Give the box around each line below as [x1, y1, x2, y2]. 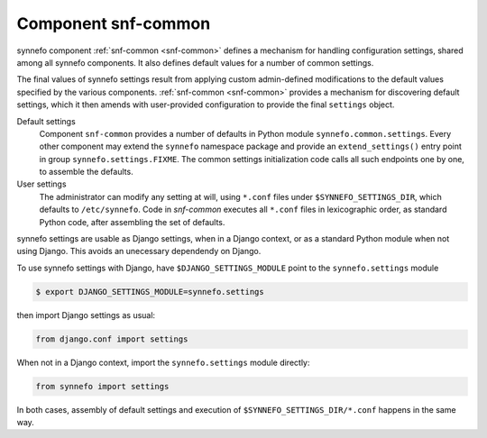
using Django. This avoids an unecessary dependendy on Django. [16, 246, 262, 257]
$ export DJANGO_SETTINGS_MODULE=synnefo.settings [35, 287, 265, 297]
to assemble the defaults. [39, 167, 134, 178]
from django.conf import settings [35, 333, 188, 344]
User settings [16, 178, 67, 189]
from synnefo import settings [35, 381, 170, 391]
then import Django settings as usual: [16, 309, 156, 320]
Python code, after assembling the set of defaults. [39, 216, 225, 227]
